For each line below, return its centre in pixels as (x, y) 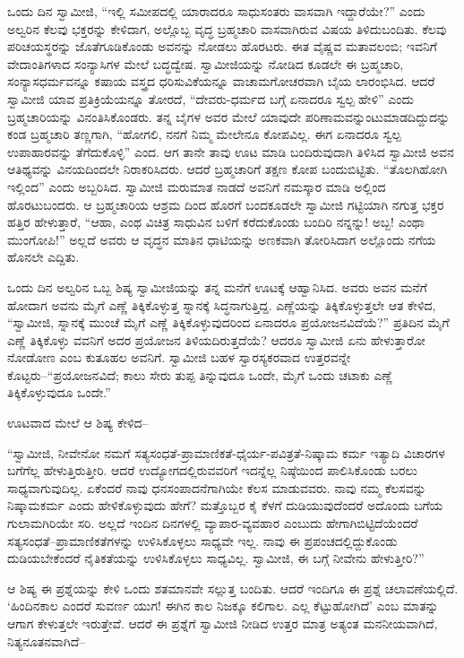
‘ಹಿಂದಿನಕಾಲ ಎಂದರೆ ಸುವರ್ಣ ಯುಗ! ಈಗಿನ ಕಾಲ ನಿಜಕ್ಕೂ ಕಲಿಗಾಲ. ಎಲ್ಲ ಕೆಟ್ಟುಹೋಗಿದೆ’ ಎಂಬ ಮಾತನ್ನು (223, 606)
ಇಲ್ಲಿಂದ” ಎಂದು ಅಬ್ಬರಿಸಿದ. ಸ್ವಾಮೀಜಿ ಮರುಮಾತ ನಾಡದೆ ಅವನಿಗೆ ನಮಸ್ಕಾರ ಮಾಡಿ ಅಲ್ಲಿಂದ (197, 186)
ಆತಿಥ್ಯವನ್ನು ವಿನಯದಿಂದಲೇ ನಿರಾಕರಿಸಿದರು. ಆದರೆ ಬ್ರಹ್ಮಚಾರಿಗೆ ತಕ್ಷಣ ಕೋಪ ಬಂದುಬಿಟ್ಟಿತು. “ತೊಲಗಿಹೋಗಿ (228, 169)
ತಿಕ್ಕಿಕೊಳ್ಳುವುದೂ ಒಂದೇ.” (59, 392)
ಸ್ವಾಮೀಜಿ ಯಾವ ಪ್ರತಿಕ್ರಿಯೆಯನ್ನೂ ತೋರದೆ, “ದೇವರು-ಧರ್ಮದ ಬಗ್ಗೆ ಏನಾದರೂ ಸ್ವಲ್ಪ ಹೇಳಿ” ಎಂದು (211, 98)
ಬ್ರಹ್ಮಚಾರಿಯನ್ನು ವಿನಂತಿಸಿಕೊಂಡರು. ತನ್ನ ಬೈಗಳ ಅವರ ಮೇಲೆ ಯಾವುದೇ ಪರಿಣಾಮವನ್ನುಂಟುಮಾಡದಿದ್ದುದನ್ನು (229, 116)
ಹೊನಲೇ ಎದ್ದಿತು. (43, 257)
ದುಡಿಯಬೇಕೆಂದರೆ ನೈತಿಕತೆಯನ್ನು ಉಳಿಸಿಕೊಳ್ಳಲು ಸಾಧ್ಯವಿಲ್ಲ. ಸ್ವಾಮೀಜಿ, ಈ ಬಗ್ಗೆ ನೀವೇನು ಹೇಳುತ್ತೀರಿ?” (216, 558)
